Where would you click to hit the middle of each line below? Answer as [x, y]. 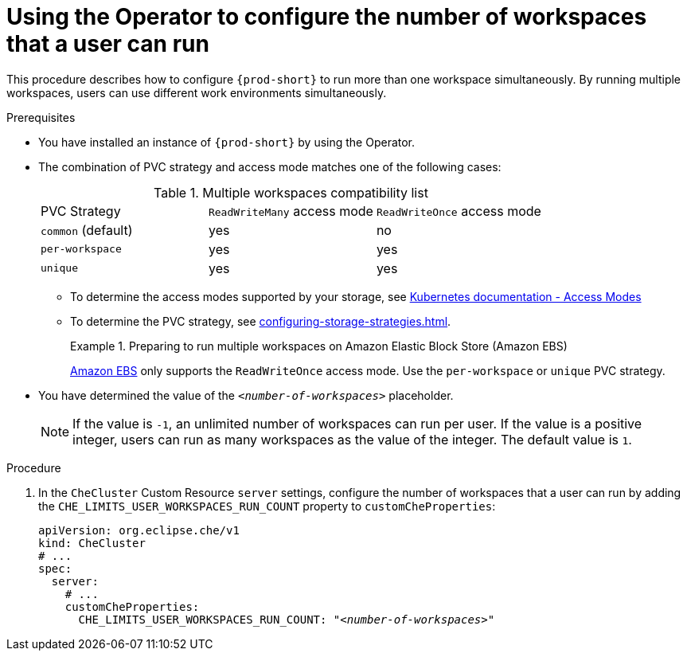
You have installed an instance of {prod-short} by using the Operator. [227, 142]
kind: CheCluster [92, 543]
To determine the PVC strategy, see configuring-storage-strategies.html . [261, 321]
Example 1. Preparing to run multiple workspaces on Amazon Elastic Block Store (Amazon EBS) [319, 346]
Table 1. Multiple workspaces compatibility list [291, 192]
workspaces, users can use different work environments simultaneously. [197, 92]
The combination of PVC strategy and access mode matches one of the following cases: [270, 166]
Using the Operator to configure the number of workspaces [327, 17]
